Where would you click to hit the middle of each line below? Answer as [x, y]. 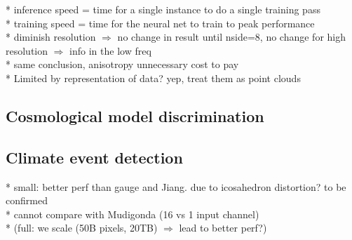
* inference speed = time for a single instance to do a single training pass [163, 9]
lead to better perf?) [223, 228]
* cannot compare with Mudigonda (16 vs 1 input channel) [133, 214]
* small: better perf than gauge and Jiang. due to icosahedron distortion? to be [176, 186]
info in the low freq [110, 50]
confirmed [27, 200]
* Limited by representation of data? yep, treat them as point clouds [153, 78]
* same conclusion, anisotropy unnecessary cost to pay [122, 64]
